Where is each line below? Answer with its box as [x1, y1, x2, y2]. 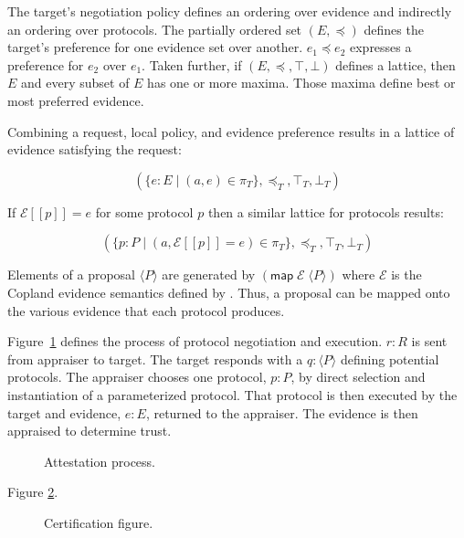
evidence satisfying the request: [7, 140, 182, 159]
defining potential [340, 349, 439, 368]
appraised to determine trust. [7, 421, 172, 440]
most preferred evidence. [7, 90, 144, 110]
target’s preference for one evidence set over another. [7, 37, 303, 57]
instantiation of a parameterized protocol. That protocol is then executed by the [7, 385, 458, 404]
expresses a [349, 37, 412, 57]
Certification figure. [44, 512, 153, 532]
